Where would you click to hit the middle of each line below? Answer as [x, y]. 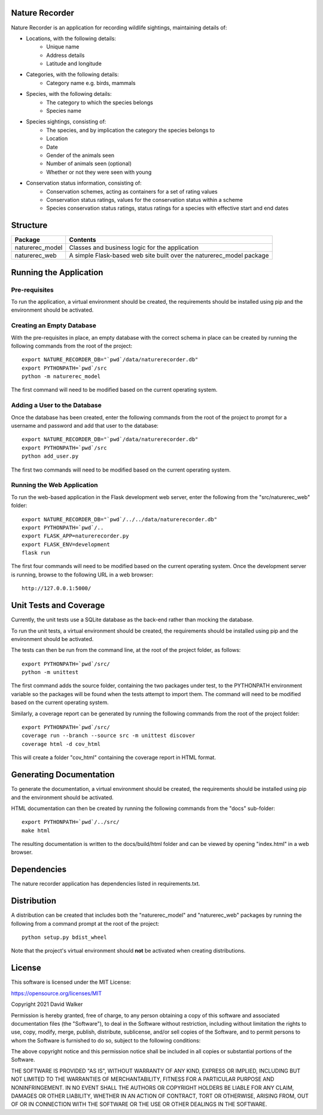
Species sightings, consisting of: [66, 122]
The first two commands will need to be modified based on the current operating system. [121, 470]
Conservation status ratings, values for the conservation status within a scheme [145, 200]
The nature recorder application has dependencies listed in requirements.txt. [106, 884]
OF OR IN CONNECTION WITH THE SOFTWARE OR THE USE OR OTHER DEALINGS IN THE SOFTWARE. [139, 1104]
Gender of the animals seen [80, 155]
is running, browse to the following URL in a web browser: [82, 575]
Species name [64, 111]
